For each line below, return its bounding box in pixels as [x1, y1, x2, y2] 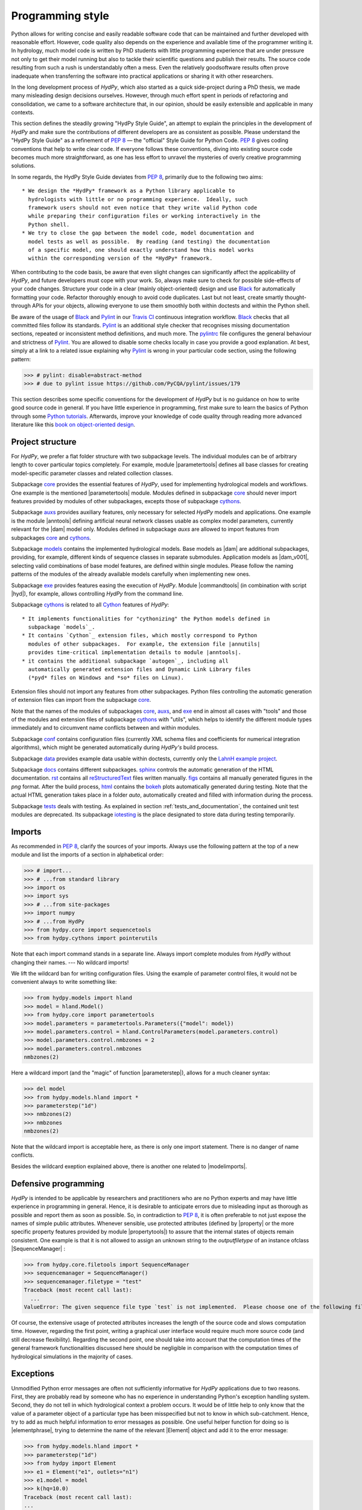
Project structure [11, 437, 77, 447]
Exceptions [11, 1369, 54, 1379]
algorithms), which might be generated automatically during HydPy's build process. [11, 744, 219, 751]
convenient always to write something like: [11, 978, 117, 986]
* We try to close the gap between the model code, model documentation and [22, 230, 255, 237]
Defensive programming [11, 1178, 105, 1189]
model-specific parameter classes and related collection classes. [11, 469, 173, 477]
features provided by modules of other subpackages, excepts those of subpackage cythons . [11, 498, 241, 504]
